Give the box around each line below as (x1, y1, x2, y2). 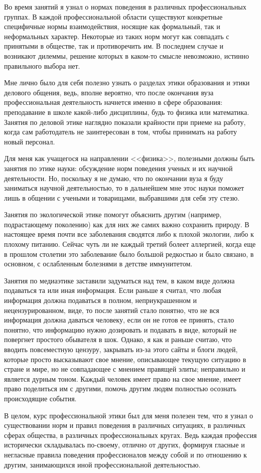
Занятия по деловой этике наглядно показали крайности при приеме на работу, (4, 116, 246, 127)
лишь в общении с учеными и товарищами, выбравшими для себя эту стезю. (4, 192, 240, 203)
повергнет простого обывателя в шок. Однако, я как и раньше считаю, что (4, 334, 232, 345)
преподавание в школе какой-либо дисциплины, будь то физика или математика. (4, 106, 249, 117)
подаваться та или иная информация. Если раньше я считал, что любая (4, 285, 221, 295)
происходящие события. (4, 393, 77, 403)
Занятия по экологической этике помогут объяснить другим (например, (4, 209, 222, 220)
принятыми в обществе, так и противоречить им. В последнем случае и (4, 41, 224, 51)
